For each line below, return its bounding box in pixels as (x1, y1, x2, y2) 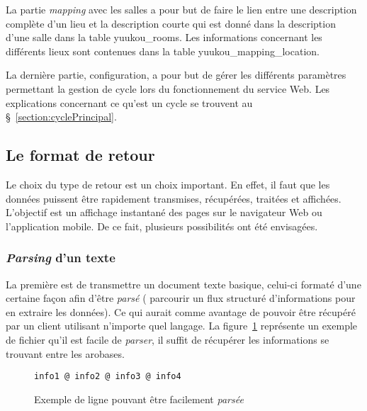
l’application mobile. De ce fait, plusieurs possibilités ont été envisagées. (6, 218, 318, 233)
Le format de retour (6, 144, 155, 166)
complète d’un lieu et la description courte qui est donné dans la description (6, 16, 336, 30)
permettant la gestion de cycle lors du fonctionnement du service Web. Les (6, 81, 330, 96)
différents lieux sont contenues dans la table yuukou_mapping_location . (6, 43, 320, 58)
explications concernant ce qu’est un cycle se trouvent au (6, 95, 253, 110)
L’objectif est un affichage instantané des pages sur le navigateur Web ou (6, 205, 322, 220)
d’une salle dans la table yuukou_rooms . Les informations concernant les (6, 30, 322, 45)
